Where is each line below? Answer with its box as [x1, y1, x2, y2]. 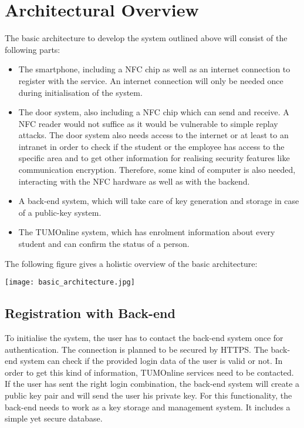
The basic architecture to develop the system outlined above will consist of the [5, 32, 288, 44]
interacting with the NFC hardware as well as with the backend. [18, 175, 250, 187]
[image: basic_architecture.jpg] [5, 278, 135, 287]
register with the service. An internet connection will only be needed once [18, 74, 283, 86]
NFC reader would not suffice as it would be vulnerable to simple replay [18, 117, 278, 129]
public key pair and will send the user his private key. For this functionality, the [5, 389, 292, 402]
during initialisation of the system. [18, 86, 143, 98]
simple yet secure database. [5, 412, 103, 424]
